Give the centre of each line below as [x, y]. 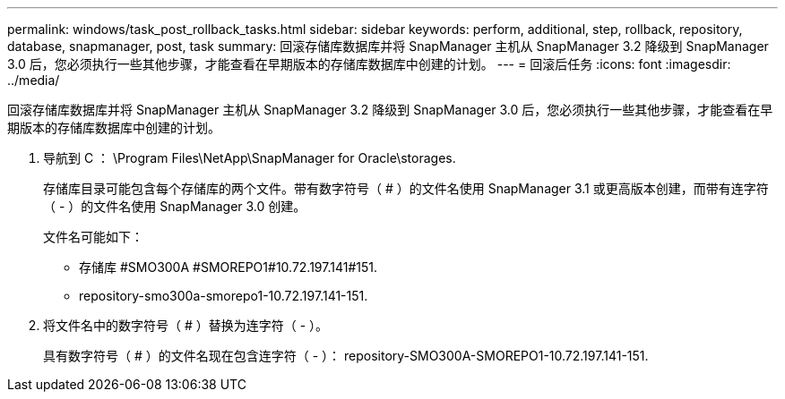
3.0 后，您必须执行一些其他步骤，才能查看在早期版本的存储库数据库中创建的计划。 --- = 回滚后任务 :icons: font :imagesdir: [369, 64]
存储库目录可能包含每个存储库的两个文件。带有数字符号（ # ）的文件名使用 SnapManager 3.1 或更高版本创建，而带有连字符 [406, 188]
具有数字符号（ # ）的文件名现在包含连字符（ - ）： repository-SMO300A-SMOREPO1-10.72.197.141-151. [346, 356]
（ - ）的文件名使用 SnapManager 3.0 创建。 [175, 206]
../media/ [34, 80]
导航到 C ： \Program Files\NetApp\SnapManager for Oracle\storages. [250, 158]
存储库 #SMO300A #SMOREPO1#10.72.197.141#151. [229, 267]
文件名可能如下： [93, 237]
